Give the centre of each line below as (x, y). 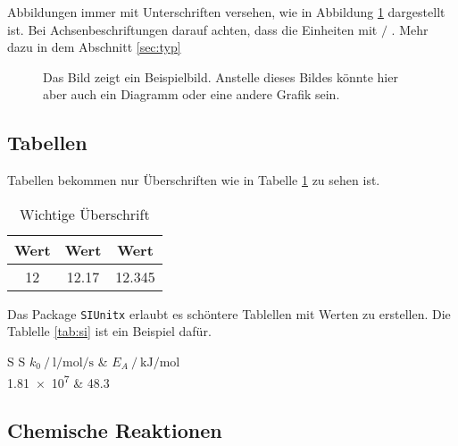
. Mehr (410, 29)
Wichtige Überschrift (85, 214)
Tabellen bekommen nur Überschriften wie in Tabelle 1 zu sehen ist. (194, 180)
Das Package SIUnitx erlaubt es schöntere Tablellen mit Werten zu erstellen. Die (229, 313)
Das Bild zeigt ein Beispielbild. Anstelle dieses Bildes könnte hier (221, 76)
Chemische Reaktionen (115, 430)
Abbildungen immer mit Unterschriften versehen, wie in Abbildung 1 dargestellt (226, 12)
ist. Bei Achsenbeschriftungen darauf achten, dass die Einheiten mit (192, 29)
